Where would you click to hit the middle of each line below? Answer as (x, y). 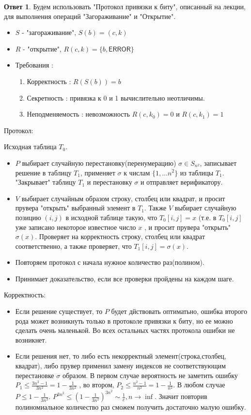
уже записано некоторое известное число (76, 227)
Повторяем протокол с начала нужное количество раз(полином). (110, 262)
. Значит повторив (181, 396)
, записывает (218, 163)
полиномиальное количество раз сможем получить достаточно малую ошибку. (131, 407)
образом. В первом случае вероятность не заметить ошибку (150, 375)
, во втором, (97, 385)
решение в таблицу (43, 172)
